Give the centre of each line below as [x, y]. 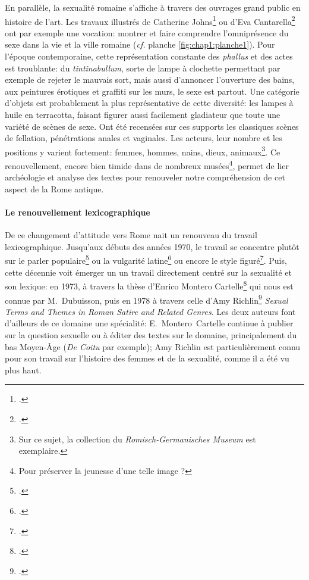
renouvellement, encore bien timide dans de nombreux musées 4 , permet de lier [147, 165]
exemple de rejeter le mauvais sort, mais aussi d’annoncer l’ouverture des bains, [150, 79]
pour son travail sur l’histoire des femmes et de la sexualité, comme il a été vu [147, 358]
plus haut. [23, 369]
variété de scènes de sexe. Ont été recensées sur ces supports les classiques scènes [152, 126]
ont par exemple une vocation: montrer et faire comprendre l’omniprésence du [147, 32]
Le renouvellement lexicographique [78, 212]
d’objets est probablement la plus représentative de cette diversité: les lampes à [149, 103]
